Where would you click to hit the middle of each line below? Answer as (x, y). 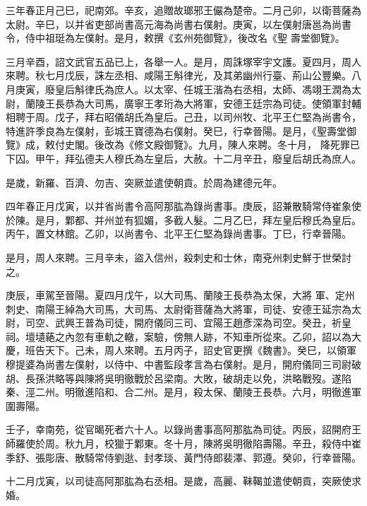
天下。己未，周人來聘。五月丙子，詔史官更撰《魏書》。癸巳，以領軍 (200, 350)
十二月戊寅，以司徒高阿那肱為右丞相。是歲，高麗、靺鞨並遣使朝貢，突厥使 (179, 481)
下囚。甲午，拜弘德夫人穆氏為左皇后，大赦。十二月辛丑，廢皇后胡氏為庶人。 (183, 158)
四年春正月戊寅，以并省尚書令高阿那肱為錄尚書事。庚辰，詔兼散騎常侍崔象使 (183, 206)
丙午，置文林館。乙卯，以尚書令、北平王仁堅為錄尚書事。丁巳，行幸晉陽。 (179, 234)
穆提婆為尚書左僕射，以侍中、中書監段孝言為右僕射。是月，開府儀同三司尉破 (183, 364)
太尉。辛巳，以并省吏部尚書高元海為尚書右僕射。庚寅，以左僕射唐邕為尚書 (179, 24)
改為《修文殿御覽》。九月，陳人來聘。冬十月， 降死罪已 (232, 145)
